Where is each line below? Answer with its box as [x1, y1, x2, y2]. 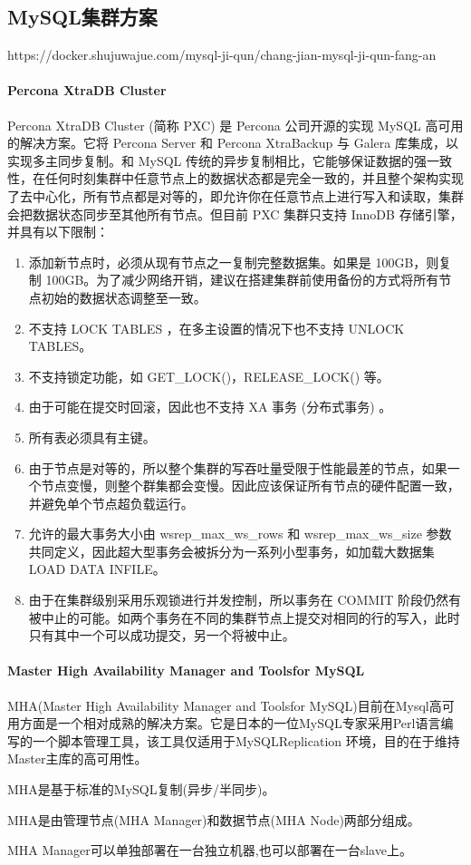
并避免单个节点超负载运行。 [28, 493, 194, 512]
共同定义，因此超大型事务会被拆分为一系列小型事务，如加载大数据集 [28, 541, 435, 560]
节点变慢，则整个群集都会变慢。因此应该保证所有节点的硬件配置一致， [41, 476, 460, 495]
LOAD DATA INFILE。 [28, 559, 166, 578]
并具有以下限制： [7, 222, 109, 241]
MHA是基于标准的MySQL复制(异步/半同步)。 [7, 780, 275, 799]
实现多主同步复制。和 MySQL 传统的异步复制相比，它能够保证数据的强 [7, 151, 427, 170]
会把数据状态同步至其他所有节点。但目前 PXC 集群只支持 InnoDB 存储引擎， [7, 204, 463, 223]
